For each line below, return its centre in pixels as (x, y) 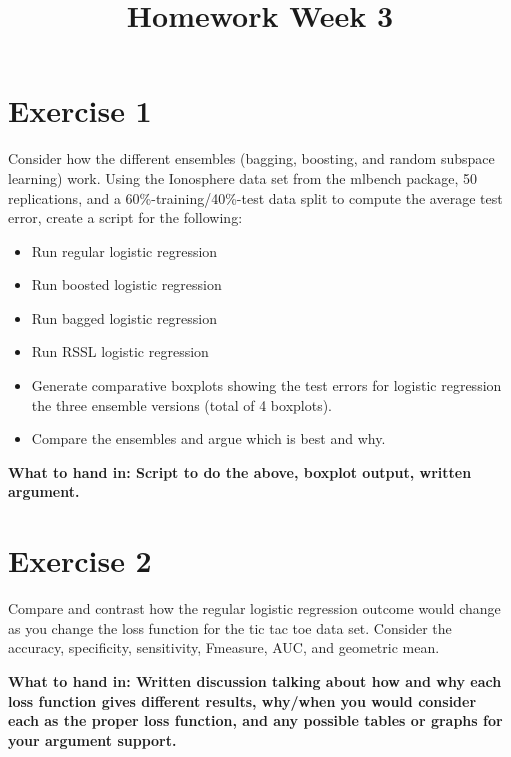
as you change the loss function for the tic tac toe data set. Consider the (230, 627)
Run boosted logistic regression (126, 284)
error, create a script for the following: (125, 217)
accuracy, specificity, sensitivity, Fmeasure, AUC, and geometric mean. (224, 647)
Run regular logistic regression (124, 250)
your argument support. (92, 739)
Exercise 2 (80, 560)
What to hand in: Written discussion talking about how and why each (255, 680)
